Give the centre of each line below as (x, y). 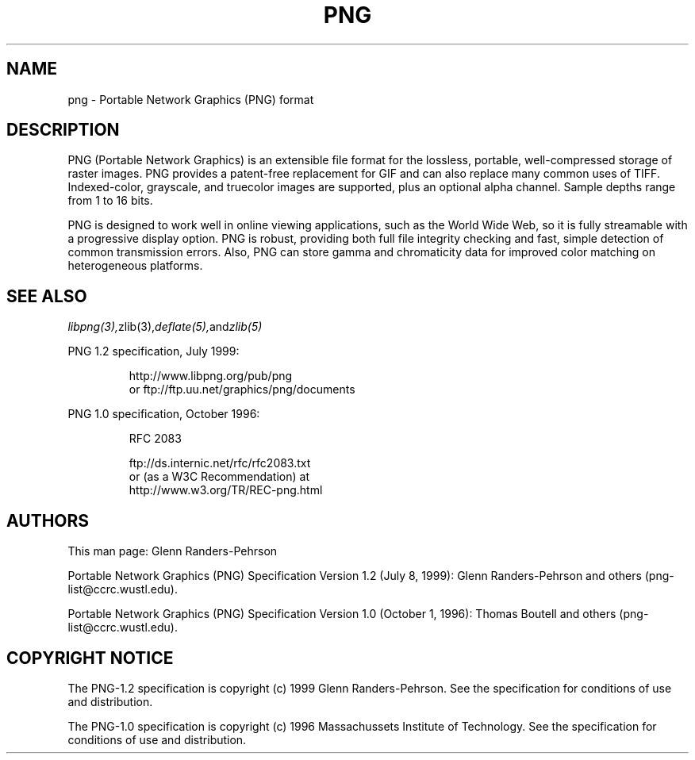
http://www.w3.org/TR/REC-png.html (226, 490)
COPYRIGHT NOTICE (90, 658)
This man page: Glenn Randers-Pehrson (173, 551)
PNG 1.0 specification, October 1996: (164, 414)
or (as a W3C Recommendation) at (219, 477)
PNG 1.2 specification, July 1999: (154, 351)
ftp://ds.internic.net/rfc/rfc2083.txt (220, 463)
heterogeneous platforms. (135, 266)
